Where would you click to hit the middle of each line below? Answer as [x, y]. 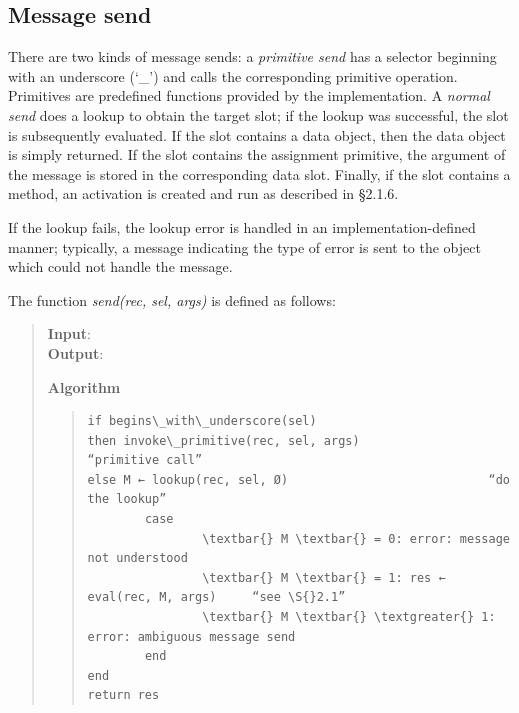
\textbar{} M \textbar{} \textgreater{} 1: [349, 617]
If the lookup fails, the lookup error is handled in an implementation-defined [242, 226]
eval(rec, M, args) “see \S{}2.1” [216, 597]
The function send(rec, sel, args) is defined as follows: [172, 299]
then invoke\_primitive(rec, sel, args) [223, 440]
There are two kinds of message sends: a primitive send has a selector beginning [252, 56]
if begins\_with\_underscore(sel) [202, 421]
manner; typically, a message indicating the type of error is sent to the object [244, 246]
